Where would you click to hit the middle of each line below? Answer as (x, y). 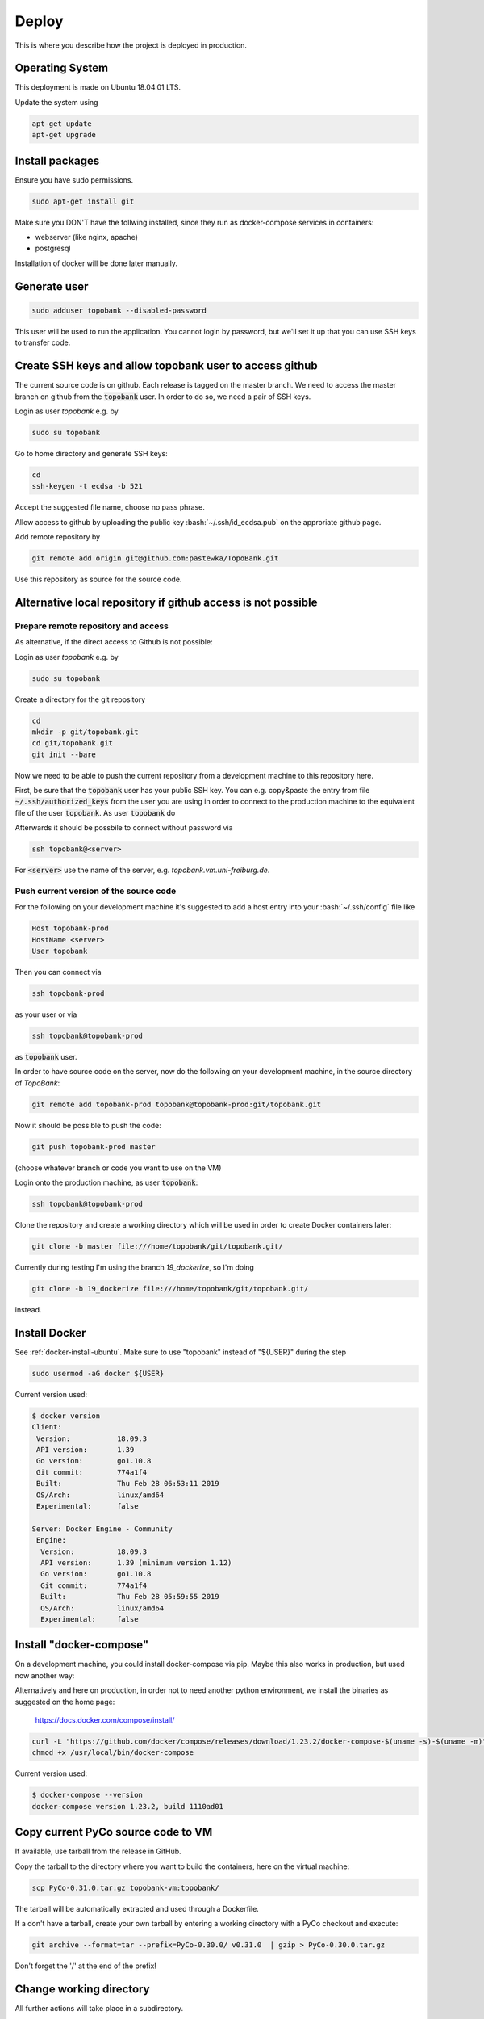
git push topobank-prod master (94, 1146)
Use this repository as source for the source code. (98, 579)
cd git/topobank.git (72, 743)
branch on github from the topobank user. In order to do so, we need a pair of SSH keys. (163, 397)
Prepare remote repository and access (92, 626)
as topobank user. (46, 1057)
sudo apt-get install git (83, 201)
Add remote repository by (58, 537)
